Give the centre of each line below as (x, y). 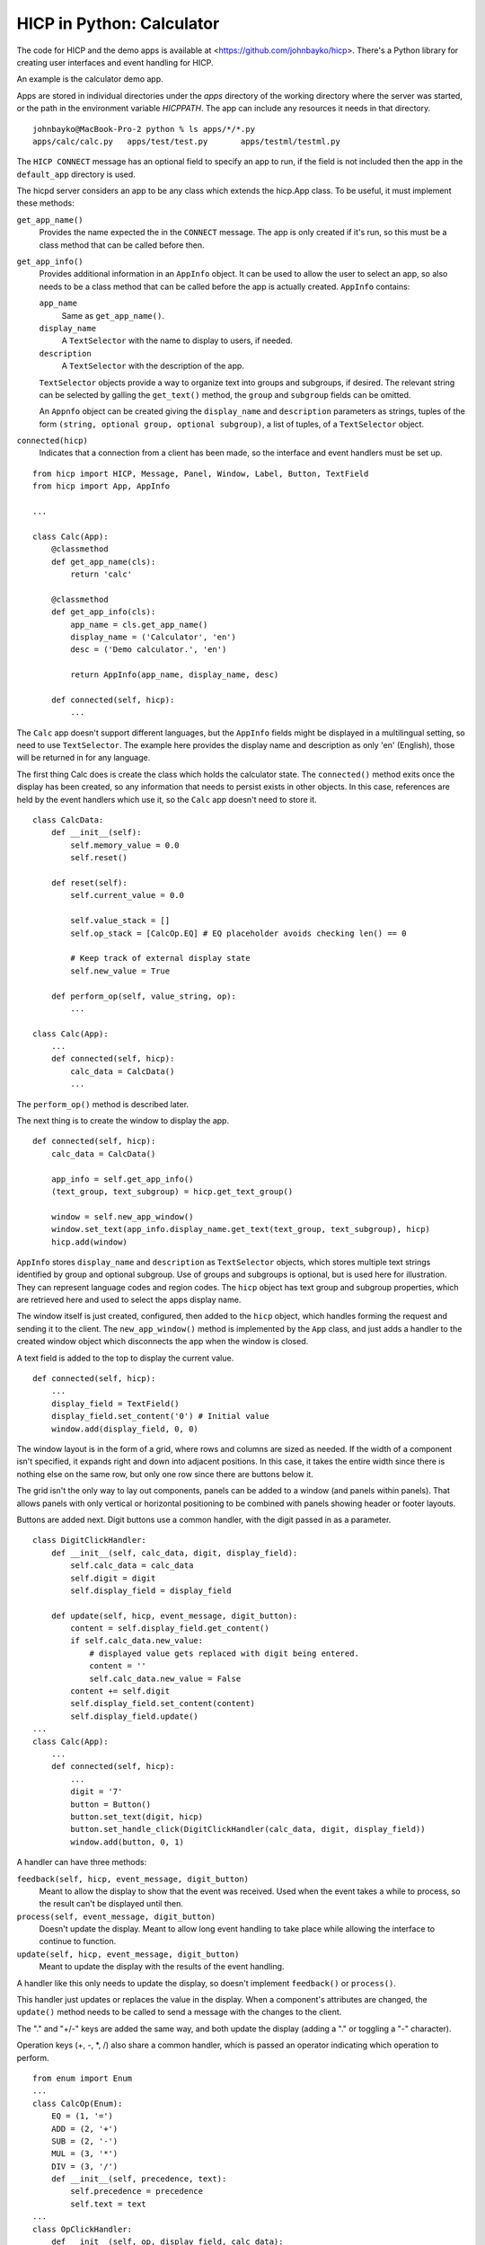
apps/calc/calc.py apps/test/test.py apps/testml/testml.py (186, 141)
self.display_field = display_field (151, 1590)
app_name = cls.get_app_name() (139, 625)
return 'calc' (101, 574)
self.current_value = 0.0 (127, 895)
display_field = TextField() (115, 1404)
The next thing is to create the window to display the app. (123, 1121)
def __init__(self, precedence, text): (139, 2179)
